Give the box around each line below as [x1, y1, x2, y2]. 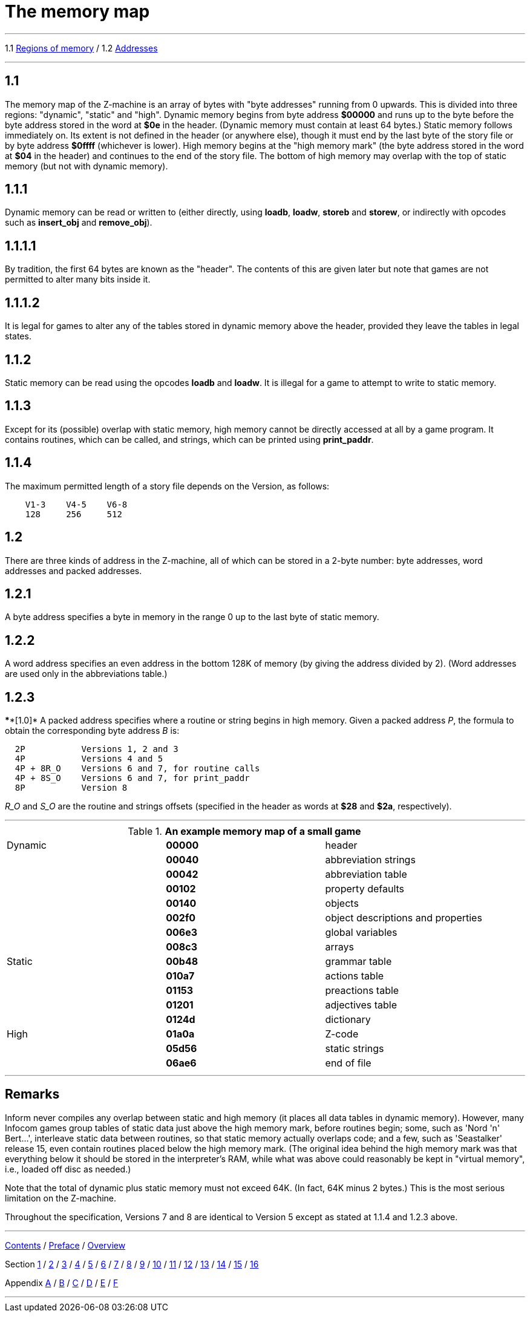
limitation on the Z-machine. [5, 1192, 117, 1203]
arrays [325, 941, 355, 953]
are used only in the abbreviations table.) [5, 668, 168, 679]
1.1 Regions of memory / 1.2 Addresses [5, 42, 158, 53]
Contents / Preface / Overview [5, 1240, 126, 1250]
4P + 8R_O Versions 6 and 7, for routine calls [15, 763, 260, 774]
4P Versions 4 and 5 [15, 754, 163, 764]
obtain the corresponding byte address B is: [5, 725, 180, 736]
